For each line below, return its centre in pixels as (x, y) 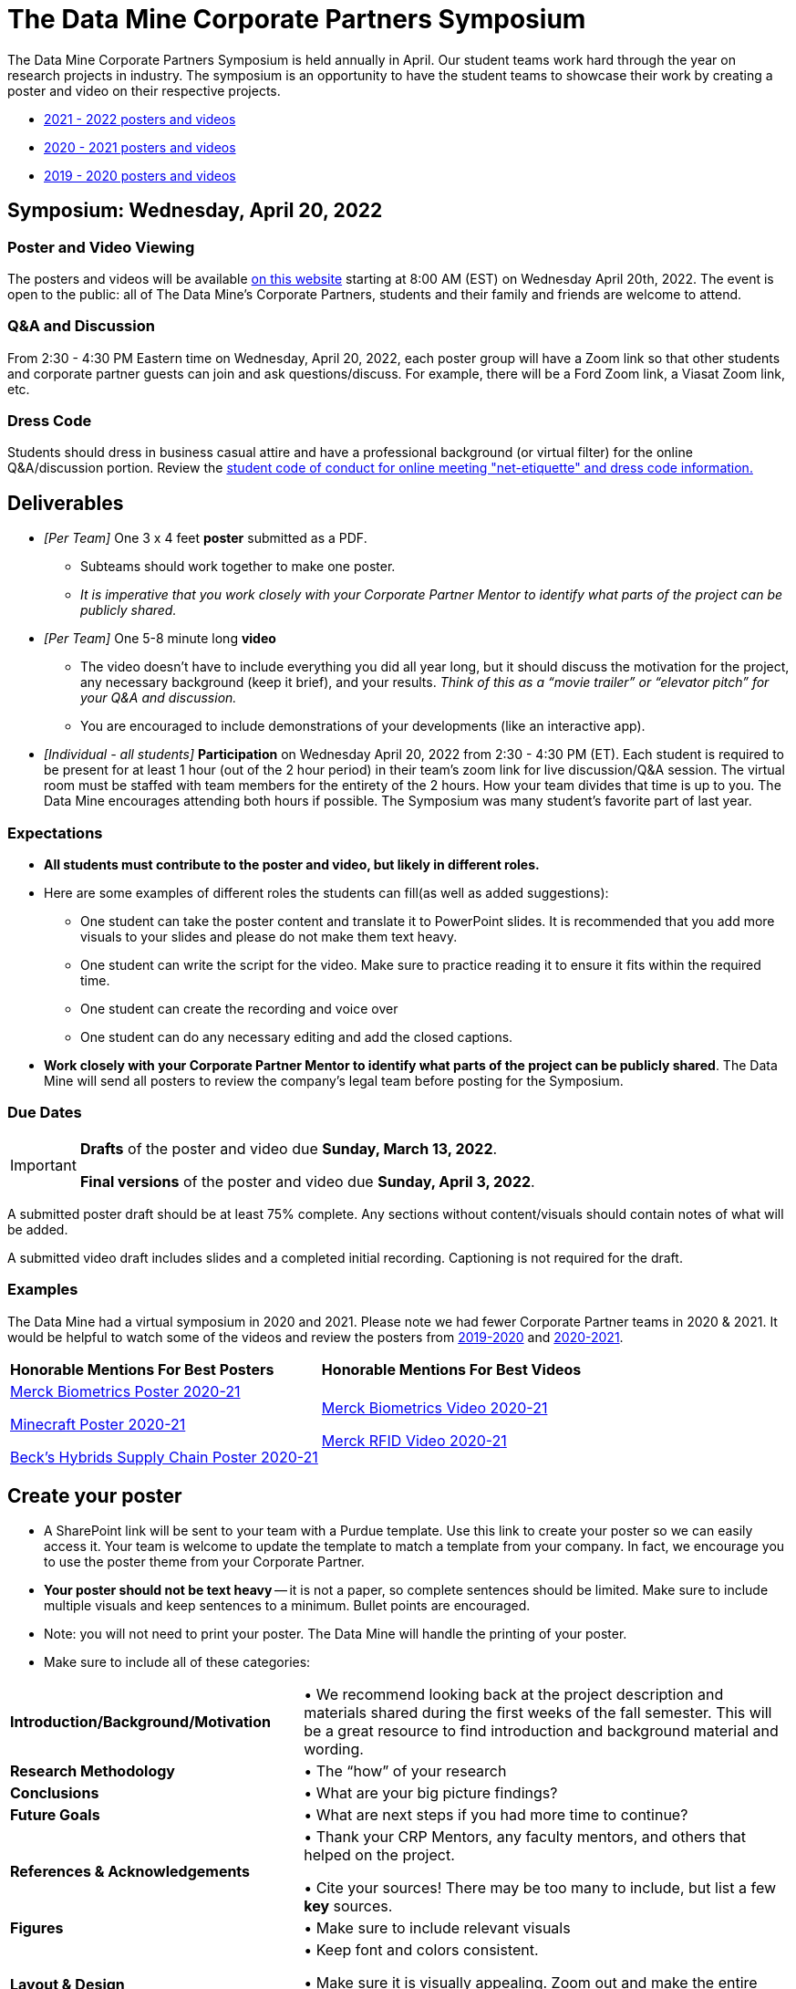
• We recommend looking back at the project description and (514, 1695)
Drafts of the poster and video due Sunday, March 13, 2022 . (289, 1148)
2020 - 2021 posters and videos (140, 147)
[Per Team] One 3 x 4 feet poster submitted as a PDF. (206, 538)
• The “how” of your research (405, 1771)
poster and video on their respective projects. (144, 90)
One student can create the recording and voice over (239, 1009)
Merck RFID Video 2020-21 (414, 1440)
